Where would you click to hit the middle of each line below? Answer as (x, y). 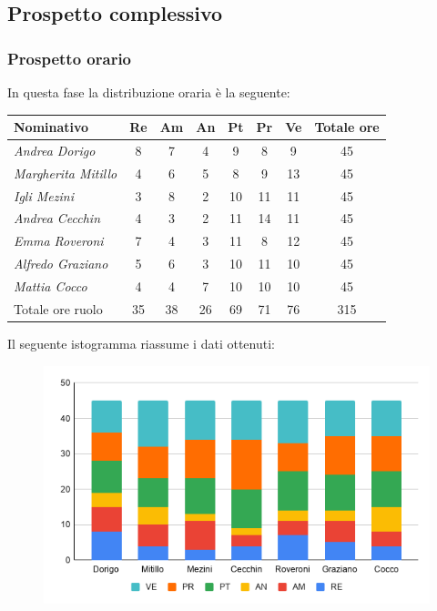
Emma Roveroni (59, 241)
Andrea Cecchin (57, 218)
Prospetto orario (70, 58)
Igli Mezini (44, 195)
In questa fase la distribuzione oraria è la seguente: (149, 92)
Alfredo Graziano (61, 264)
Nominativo (51, 127)
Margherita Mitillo (66, 173)
